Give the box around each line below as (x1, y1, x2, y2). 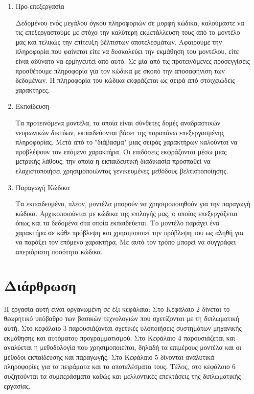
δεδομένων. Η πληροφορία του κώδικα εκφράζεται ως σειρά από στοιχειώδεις (15, 75, 235, 85)
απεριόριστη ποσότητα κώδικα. (15, 246, 103, 257)
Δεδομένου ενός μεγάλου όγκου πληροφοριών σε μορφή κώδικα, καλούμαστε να (15, 17, 244, 27)
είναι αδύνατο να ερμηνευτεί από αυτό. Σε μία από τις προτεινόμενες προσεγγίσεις (15, 55, 250, 66)
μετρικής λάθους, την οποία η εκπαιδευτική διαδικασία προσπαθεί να (15, 156, 211, 166)
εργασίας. (4, 380, 31, 391)
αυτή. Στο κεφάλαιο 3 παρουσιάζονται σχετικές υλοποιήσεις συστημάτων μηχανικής (4, 322, 242, 333)
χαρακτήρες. (15, 84, 50, 95)
